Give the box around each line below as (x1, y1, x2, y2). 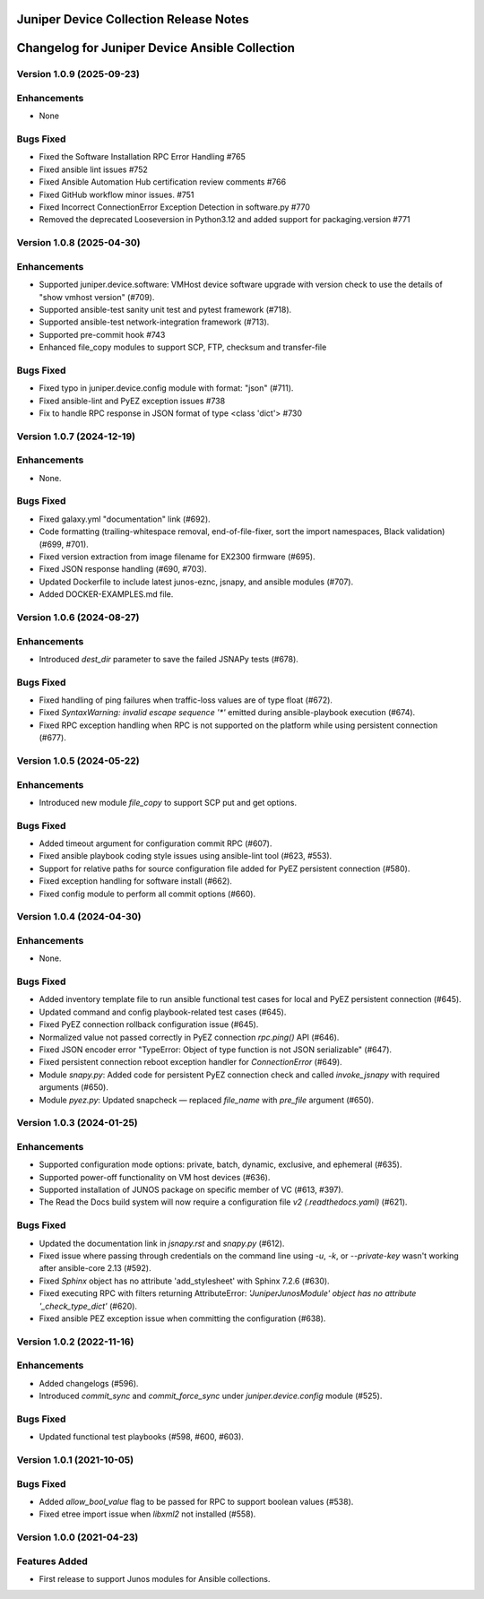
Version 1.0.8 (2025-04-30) (16, 237, 141, 249)
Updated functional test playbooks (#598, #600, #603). (39, 1431, 244, 1442)
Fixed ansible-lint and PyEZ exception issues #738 (39, 395, 226, 406)
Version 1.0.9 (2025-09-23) (16, 68, 141, 81)
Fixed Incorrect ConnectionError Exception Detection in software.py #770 (39, 202, 311, 212)
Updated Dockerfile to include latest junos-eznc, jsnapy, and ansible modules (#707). (39, 576, 354, 587)
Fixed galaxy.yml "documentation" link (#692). (39, 514, 211, 524)
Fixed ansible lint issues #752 (39, 164, 148, 175)
